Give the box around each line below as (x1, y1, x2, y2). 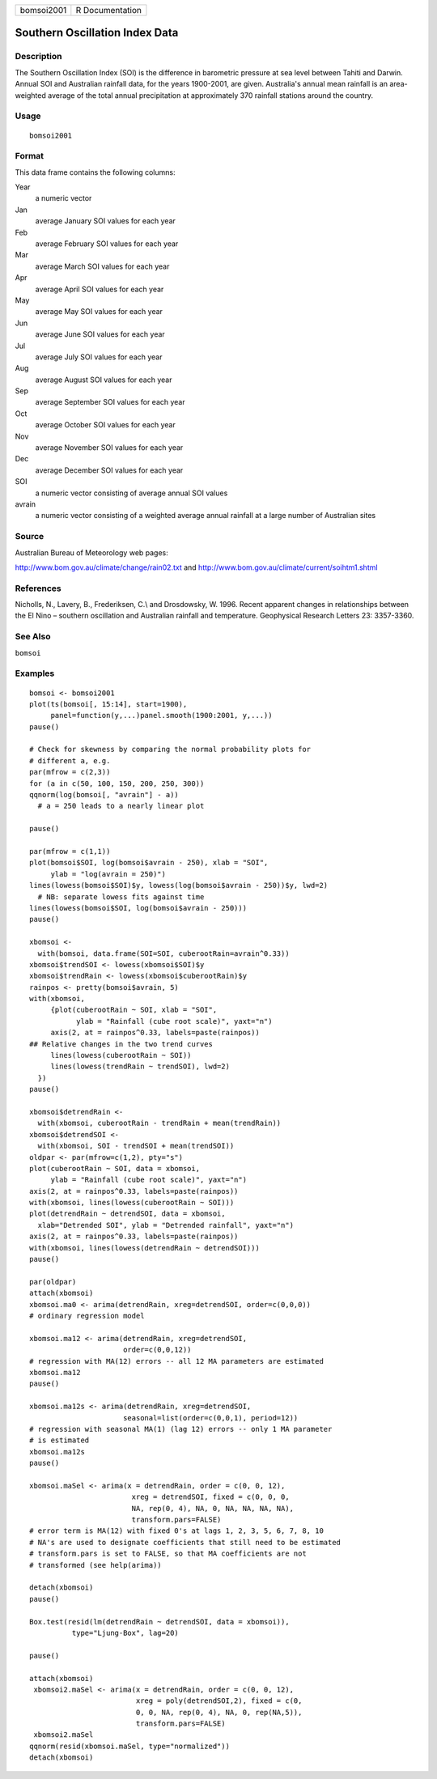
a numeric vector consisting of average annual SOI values (35, 488, 228, 498)
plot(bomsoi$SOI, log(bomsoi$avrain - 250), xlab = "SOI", (29, 858, 269, 868)
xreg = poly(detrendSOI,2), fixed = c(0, (135, 1696, 303, 1705)
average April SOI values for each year (35, 284, 164, 294)
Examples (15, 668, 55, 679)
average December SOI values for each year (35, 465, 184, 475)
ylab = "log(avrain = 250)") (50, 869, 166, 878)
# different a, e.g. (29, 756, 111, 765)
